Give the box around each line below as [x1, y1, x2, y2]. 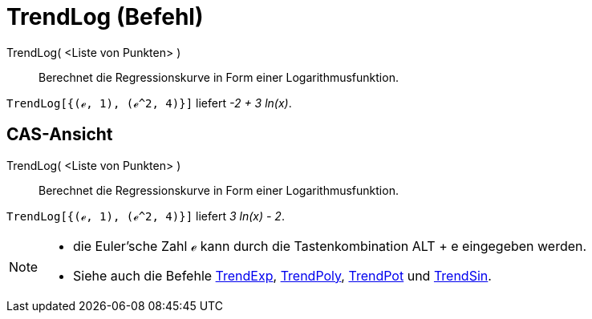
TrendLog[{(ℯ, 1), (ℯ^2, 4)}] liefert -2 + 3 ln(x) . [6, 95, 292, 110]
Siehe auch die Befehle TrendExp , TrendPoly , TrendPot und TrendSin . [73, 267, 492, 284]
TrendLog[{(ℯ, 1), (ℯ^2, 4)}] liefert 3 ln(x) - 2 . [6, 208, 285, 223]
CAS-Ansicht [6, 124, 113, 145]
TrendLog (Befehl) [6, 3, 204, 30]
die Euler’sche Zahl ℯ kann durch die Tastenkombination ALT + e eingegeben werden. [73, 237, 587, 254]
